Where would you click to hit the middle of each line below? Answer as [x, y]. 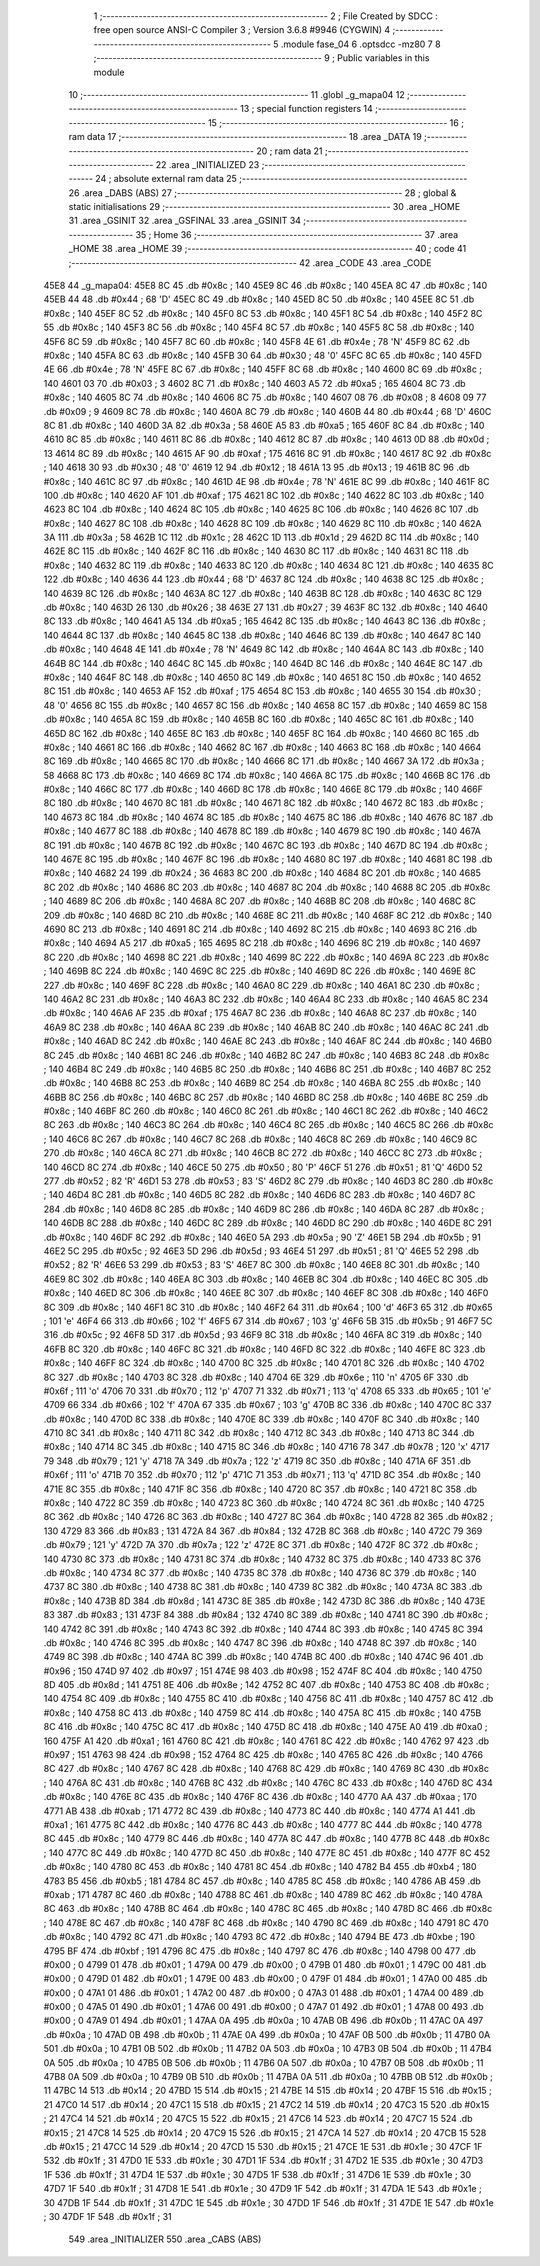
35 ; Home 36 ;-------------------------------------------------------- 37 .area [297, 234]
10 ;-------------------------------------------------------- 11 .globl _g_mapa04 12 [236, 94]
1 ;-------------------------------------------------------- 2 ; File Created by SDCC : [266, 16]
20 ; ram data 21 [290, 151]
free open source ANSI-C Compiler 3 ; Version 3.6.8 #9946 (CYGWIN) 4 [242, 30]
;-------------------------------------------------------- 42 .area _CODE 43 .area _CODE [250, 262]
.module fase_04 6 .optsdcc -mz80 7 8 [360, 44]
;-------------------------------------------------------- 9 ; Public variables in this [261, 58]
